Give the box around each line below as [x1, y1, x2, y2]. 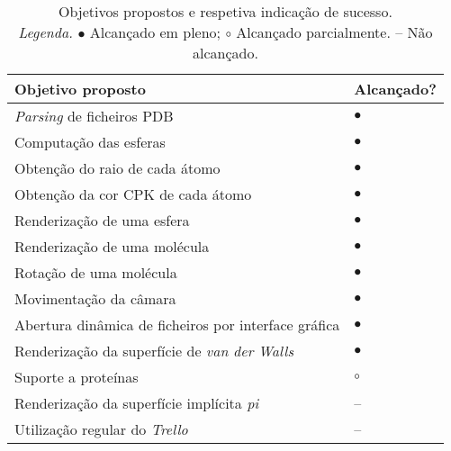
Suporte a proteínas [14, 366, 139, 387]
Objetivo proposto [14, 78, 146, 99]
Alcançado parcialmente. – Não [236, 22, 433, 42]
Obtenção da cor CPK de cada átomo [14, 184, 252, 204]
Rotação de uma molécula [14, 262, 177, 283]
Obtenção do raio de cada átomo [14, 158, 221, 178]
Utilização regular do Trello [14, 419, 188, 439]
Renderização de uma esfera [14, 210, 190, 230]
